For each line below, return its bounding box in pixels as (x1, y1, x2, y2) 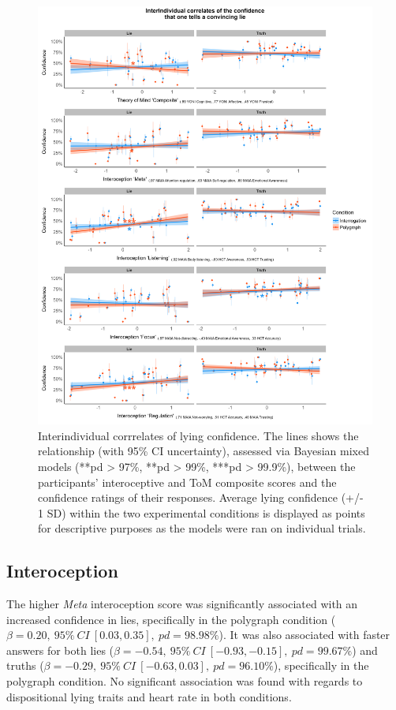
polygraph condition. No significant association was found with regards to (6, 673, 363, 689)
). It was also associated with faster (219, 626, 390, 643)
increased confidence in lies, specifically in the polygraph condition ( (6, 611, 336, 627)
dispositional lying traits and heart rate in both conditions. (6, 688, 292, 704)
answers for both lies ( (6, 641, 114, 658)
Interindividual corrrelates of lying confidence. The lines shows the (38, 427, 359, 443)
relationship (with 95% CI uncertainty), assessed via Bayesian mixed (38, 443, 369, 459)
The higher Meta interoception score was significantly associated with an (6, 596, 358, 612)
